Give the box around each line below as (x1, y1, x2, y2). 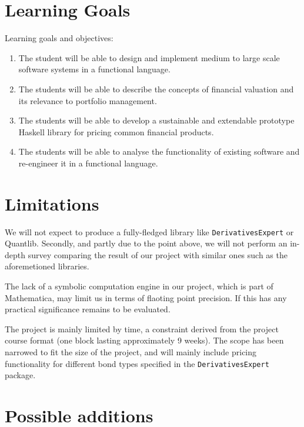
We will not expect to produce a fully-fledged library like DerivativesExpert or (5, 225, 294, 238)
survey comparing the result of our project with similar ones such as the (28, 248, 288, 261)
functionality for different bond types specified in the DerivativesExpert (5, 357, 269, 369)
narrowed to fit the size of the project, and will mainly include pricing (5, 346, 257, 358)
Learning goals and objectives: (5, 32, 113, 44)
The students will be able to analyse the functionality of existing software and (18, 145, 300, 158)
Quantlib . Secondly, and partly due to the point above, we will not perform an (5, 237, 288, 249)
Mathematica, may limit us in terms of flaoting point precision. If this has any (5, 291, 287, 303)
